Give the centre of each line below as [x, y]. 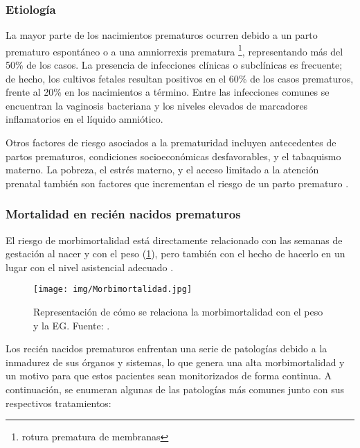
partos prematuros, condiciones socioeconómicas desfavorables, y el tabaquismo [173, 156]
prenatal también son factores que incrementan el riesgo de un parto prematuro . [177, 183]
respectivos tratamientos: [58, 403]
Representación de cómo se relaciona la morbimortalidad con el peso [178, 312]
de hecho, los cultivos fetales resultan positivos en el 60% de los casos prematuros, [180, 78]
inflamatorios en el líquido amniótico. [84, 119]
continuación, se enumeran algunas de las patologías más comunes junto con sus [175, 389]
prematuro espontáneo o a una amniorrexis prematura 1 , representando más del [174, 50]
